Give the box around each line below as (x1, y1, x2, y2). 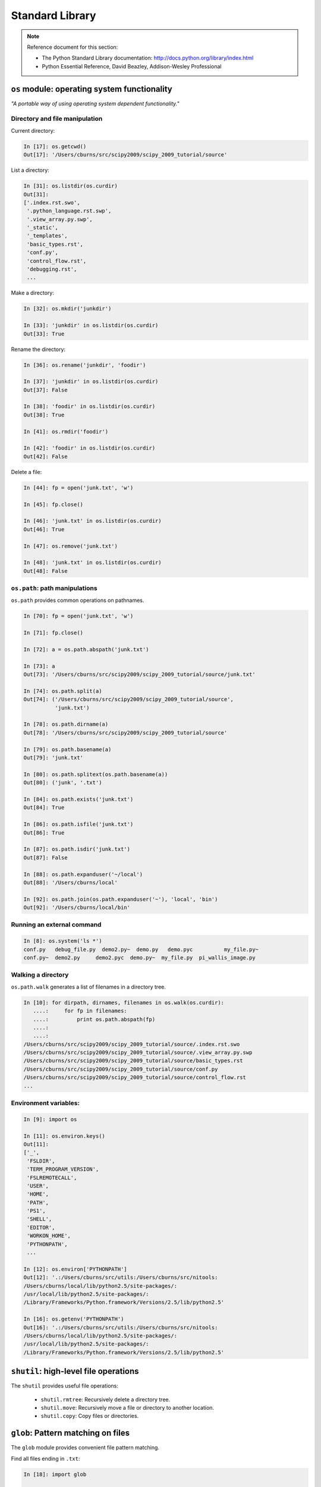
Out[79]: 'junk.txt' (23, 754, 83, 761)
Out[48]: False (23, 567, 68, 574)
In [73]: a (23, 663, 55, 669)
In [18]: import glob (23, 1471, 87, 1477)
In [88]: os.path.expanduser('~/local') (23, 871, 143, 877)
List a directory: (11, 167, 50, 174)
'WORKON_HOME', (27, 1232, 71, 1240)
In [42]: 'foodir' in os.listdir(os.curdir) (23, 445, 156, 451)
